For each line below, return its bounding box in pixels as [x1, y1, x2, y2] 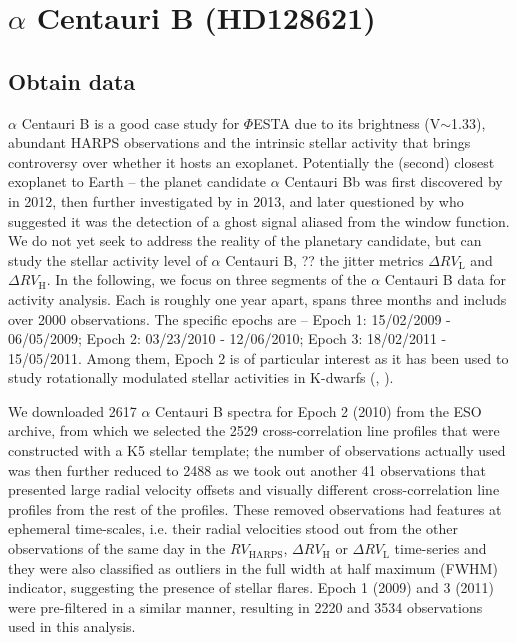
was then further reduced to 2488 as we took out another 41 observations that [8, 459, 487, 480]
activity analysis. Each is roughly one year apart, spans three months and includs [8, 288, 507, 309]
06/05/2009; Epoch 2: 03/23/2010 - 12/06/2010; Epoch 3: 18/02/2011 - [8, 328, 447, 349]
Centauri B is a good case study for [21, 112, 240, 133]
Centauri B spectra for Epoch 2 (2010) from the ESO [155, 400, 482, 421]
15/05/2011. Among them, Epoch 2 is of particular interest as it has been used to [8, 347, 509, 368]
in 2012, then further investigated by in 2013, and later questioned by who [8, 190, 464, 211]
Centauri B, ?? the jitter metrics [225, 249, 424, 270]
